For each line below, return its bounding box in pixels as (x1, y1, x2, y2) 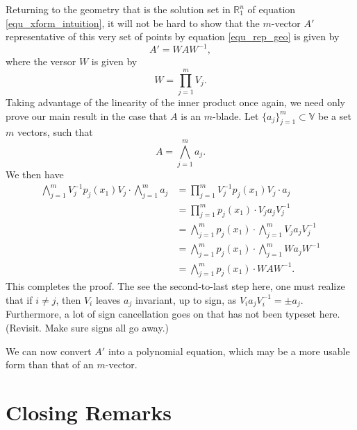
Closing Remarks (6, 397, 172, 426)
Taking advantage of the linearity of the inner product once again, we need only (6, 95, 345, 109)
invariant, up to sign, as (135, 292, 237, 307)
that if (6, 292, 33, 307)
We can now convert (6, 343, 92, 358)
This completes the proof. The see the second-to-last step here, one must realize (6, 279, 345, 293)
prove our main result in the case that (6, 108, 167, 123)
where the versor (6, 54, 76, 69)
